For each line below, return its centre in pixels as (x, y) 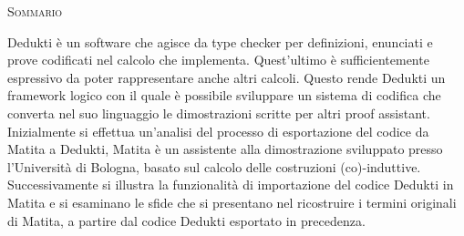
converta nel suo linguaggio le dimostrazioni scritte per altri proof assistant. (219, 113)
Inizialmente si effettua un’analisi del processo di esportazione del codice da (218, 131)
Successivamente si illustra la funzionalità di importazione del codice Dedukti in (231, 185)
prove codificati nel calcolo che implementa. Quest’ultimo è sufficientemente (218, 60)
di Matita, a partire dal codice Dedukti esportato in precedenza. (186, 220)
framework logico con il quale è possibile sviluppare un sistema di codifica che (224, 95)
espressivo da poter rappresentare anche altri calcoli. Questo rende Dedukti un (227, 77)
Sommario (35, 11)
